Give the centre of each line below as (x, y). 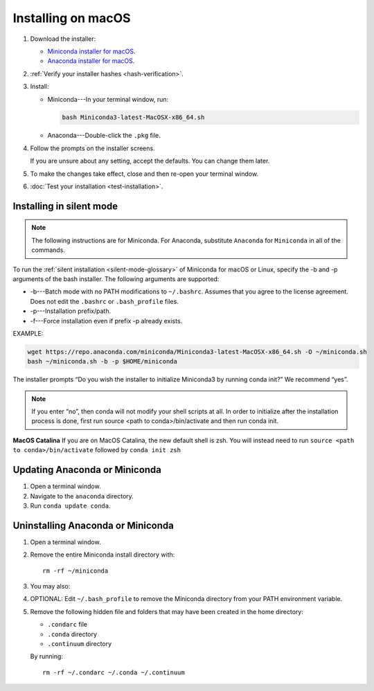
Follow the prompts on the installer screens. (92, 148)
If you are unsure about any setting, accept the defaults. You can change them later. (150, 161)
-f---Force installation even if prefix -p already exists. (106, 321)
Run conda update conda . (70, 505)
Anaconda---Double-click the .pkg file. (104, 136)
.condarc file (68, 625)
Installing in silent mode (65, 206)
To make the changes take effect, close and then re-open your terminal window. (144, 174)
